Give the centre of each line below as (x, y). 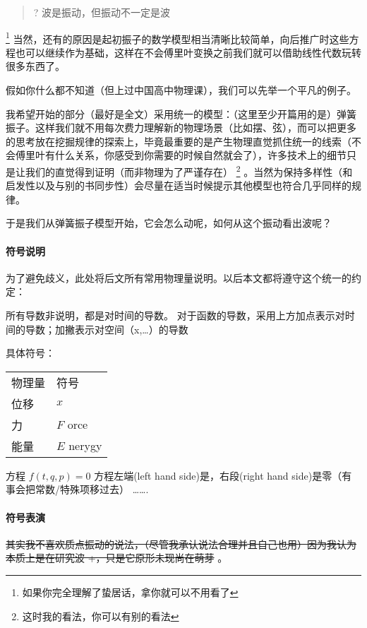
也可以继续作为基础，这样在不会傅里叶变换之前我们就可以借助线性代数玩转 (188, 52)
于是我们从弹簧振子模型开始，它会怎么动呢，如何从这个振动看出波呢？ (169, 223)
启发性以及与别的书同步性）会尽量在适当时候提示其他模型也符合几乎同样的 (179, 185)
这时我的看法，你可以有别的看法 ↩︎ (101, 616)
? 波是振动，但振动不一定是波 (102, 12)
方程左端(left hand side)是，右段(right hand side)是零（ (218, 475)
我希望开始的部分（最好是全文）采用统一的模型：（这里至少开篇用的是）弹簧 (181, 113)
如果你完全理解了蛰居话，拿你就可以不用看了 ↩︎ (130, 592)
